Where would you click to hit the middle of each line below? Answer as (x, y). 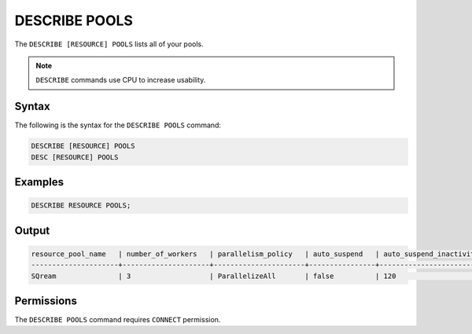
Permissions (46, 301)
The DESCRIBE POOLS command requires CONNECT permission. (118, 320)
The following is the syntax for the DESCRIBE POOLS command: (118, 125)
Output (32, 231)
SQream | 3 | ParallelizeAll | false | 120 (214, 276)
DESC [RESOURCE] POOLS (75, 157)
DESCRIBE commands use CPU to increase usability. (121, 80)
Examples (39, 182)
